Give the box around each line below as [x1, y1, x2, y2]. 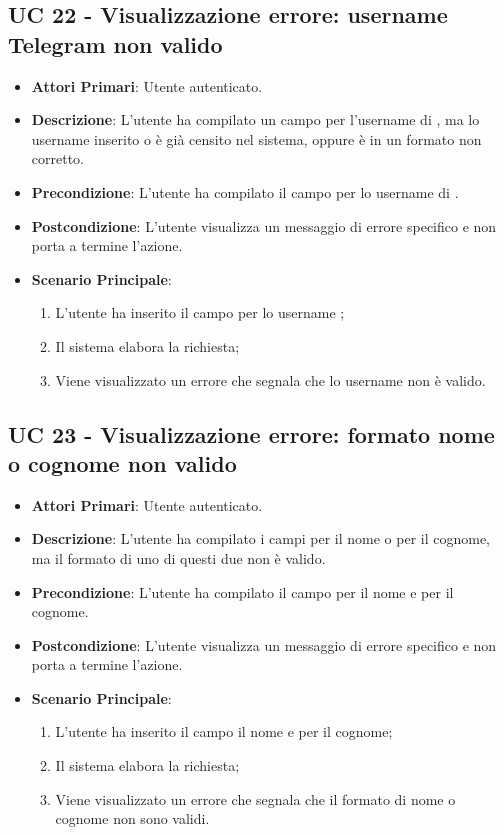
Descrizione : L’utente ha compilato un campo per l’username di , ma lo [31, 109, 480, 130]
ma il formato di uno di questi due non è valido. [31, 547, 326, 568]
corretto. [31, 148, 84, 169]
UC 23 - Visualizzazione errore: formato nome [8, 418, 495, 449]
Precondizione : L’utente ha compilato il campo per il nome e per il [31, 581, 454, 602]
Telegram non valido [8, 28, 223, 59]
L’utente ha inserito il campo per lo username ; [55, 302, 345, 323]
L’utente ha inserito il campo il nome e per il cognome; [55, 721, 393, 742]
